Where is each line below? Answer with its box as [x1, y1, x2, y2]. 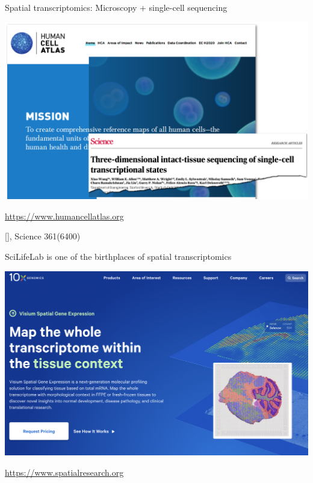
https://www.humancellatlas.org [5, 209, 124, 222]
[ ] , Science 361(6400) [5, 230, 81, 242]
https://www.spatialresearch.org [5, 466, 124, 478]
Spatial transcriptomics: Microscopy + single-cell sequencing [5, 1, 228, 13]
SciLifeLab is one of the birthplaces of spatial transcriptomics [5, 250, 232, 262]
